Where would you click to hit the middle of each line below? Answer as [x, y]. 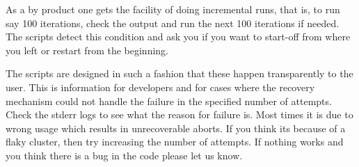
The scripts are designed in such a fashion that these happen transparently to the [179, 73]
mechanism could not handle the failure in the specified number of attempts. [169, 101]
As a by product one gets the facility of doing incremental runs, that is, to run [173, 9]
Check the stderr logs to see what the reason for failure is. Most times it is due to [179, 114]
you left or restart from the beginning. [87, 50]
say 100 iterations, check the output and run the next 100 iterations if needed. [173, 23]
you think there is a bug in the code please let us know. [124, 155]
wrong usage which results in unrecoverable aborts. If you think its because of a [176, 128]
